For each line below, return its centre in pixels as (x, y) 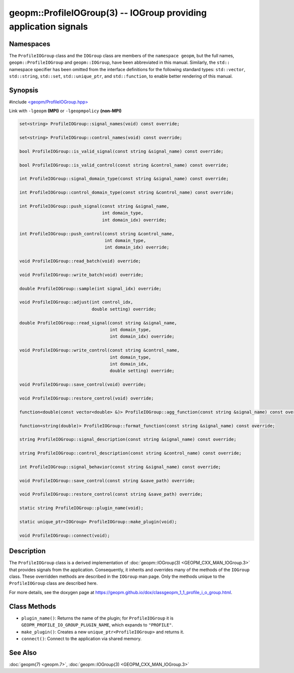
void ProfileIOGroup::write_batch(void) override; (82, 275)
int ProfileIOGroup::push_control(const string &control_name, (97, 234)
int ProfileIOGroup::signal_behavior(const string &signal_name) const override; (120, 467)
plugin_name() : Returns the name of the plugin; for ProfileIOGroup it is (98, 618)
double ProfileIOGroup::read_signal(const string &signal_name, (98, 323)
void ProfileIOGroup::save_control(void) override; (83, 385)
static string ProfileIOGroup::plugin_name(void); (82, 508)
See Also (23, 653)
